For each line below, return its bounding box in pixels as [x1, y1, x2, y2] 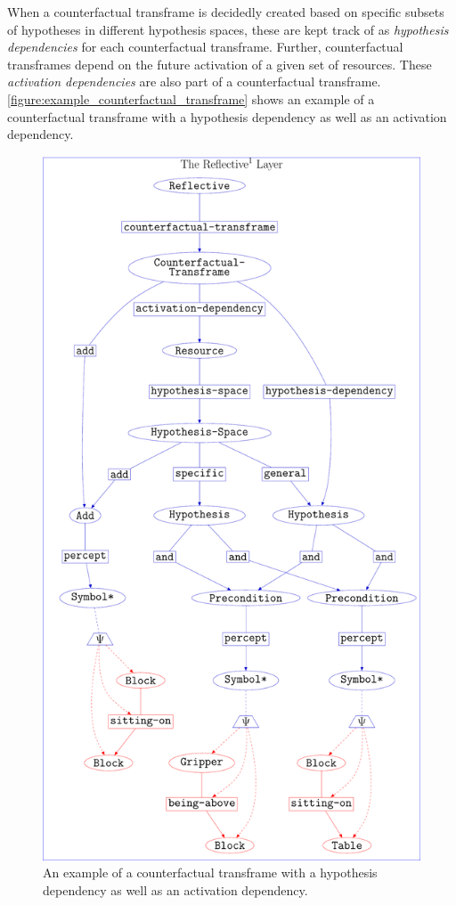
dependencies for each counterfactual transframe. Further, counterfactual [7, 37, 403, 56]
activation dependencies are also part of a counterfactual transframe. [7, 72, 381, 91]
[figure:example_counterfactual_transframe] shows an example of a [7, 89, 375, 108]
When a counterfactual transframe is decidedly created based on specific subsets [7, 3, 444, 20]
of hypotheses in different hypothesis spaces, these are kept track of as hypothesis [7, 20, 449, 38]
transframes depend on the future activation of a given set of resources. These [7, 54, 432, 73]
